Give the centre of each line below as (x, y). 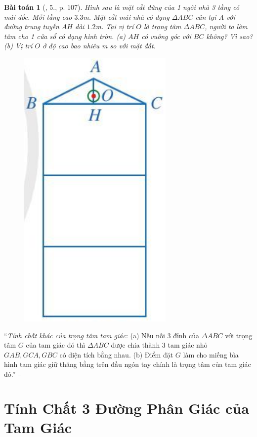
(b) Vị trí (18, 46)
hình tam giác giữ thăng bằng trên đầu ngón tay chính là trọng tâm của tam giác (128, 364)
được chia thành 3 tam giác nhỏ (159, 345)
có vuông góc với (166, 36)
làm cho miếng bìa (211, 354)
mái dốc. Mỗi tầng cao (38, 17)
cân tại (206, 17)
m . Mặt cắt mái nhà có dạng (126, 17)
